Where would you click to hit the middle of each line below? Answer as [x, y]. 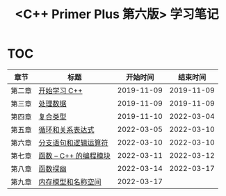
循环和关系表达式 [67, 129]
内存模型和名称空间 [70, 181]
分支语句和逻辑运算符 [74, 142]
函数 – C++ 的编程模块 [75, 156]
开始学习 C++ [60, 90]
